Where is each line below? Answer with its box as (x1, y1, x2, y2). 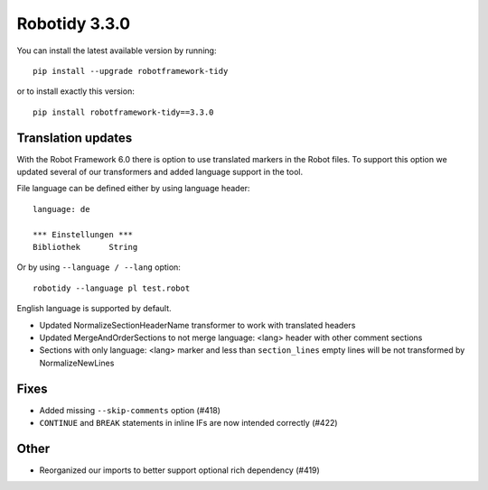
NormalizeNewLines (39, 357, 115, 368)
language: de (33, 204, 90, 214)
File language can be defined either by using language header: (16, 183, 250, 194)
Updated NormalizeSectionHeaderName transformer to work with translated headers (39, 319, 356, 330)
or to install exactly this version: (16, 86, 135, 97)
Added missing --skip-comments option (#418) (39, 404, 221, 415)
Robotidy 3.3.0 (16, 14, 131, 33)
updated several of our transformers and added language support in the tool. (16, 167, 304, 178)
